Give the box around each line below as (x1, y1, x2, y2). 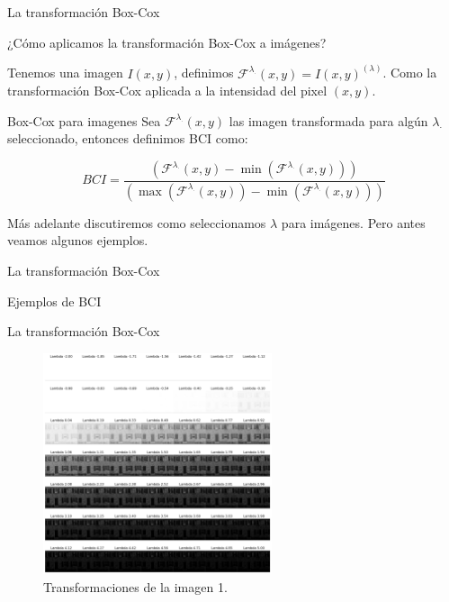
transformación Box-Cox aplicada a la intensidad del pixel (7, 81, 328, 100)
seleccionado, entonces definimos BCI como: (7, 129, 248, 148)
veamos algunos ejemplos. (7, 231, 148, 250)
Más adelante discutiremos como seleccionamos (7, 213, 266, 232)
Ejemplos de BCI (7, 291, 102, 310)
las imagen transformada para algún (229, 111, 428, 130)
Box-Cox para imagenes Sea (7, 111, 161, 130)
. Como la (382, 63, 437, 82)
